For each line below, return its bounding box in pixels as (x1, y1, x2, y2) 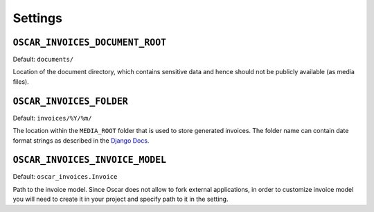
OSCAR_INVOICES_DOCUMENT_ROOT (12, 37, 167, 48)
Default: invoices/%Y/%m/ (12, 114, 92, 122)
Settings (12, 10, 62, 26)
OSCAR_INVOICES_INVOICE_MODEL (12, 154, 167, 166)
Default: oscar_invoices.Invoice (12, 173, 118, 181)
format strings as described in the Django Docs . (12, 136, 150, 145)
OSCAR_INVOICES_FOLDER (12, 96, 128, 107)
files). (12, 77, 29, 86)
